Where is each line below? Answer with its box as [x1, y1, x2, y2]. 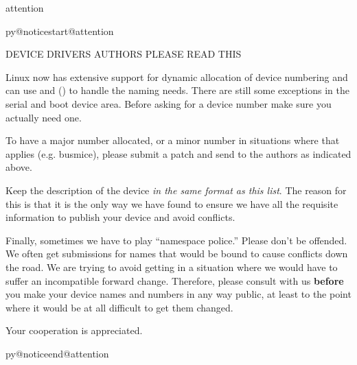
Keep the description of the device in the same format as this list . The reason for [5, 182, 347, 197]
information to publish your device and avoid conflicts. [5, 210, 235, 224]
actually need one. [5, 110, 82, 124]
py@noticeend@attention [5, 346, 109, 360]
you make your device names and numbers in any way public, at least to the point [5, 287, 352, 301]
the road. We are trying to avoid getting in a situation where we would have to [5, 259, 338, 274]
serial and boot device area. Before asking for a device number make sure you [5, 96, 332, 110]
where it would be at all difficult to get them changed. [5, 300, 233, 314]
